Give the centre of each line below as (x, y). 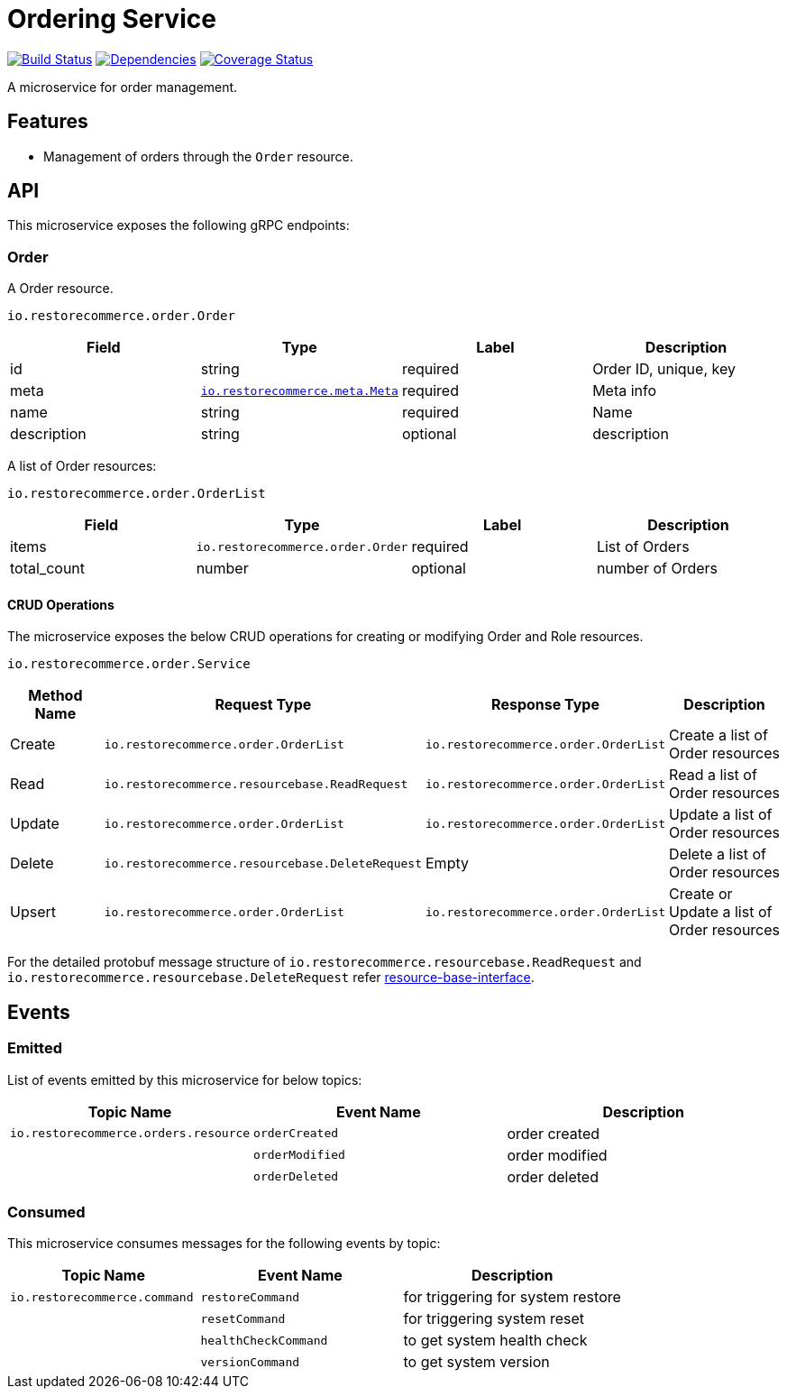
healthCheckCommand (264, 1340)
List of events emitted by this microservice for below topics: (185, 1079)
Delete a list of (718, 854)
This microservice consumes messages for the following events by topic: (224, 1244)
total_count (48, 569)
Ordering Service (112, 19)
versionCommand (250, 1362)
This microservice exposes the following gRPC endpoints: (178, 225)
